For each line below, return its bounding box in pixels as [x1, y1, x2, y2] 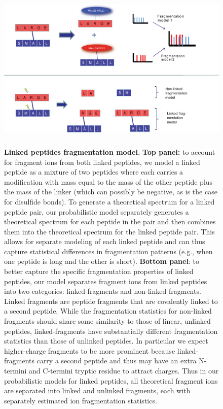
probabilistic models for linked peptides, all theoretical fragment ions [4, 375, 218, 386]
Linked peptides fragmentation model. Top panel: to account [4, 146, 215, 157]
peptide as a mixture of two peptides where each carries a [4, 166, 183, 177]
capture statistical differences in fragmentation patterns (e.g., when [4, 246, 213, 256]
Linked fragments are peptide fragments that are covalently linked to [4, 295, 218, 306]
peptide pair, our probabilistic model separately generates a [4, 206, 189, 217]
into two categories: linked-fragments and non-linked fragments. [4, 286, 201, 296]
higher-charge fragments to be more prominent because [4, 345, 175, 356]
